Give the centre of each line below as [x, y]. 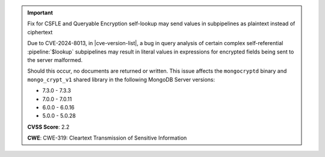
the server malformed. [55, 60]
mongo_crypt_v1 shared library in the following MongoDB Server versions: [121, 79]
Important [40, 13]
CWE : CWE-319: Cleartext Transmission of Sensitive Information [107, 138]
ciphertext [40, 32]
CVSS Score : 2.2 [48, 127]
